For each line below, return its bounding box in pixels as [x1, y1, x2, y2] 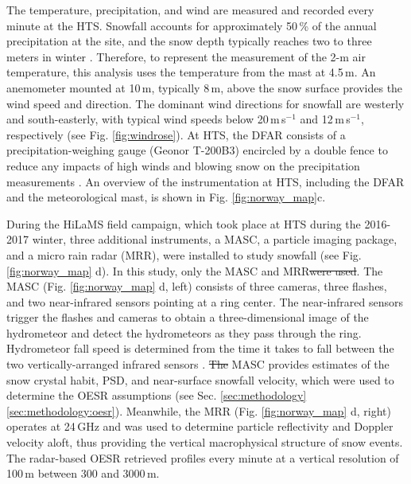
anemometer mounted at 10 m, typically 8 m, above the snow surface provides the [6, 79, 403, 96]
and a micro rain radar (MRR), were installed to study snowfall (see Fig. [6, 246, 362, 263]
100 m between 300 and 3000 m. [6, 465, 160, 482]
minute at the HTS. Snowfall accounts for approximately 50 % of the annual [6, 17, 377, 33]
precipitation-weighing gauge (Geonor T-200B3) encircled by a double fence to [6, 142, 388, 158]
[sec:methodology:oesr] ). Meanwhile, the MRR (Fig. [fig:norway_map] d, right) [6, 402, 391, 419]
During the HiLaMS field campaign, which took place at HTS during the [6, 215, 361, 232]
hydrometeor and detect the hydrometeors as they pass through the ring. [6, 324, 362, 341]
